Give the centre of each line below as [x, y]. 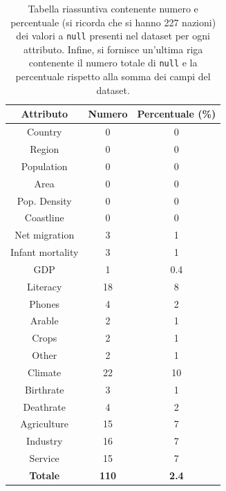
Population [44, 166]
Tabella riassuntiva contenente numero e [113, 8]
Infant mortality [45, 252]
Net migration [45, 235]
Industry [45, 441]
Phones [45, 303]
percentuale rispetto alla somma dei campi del [113, 76]
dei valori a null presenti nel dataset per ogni [113, 36]
